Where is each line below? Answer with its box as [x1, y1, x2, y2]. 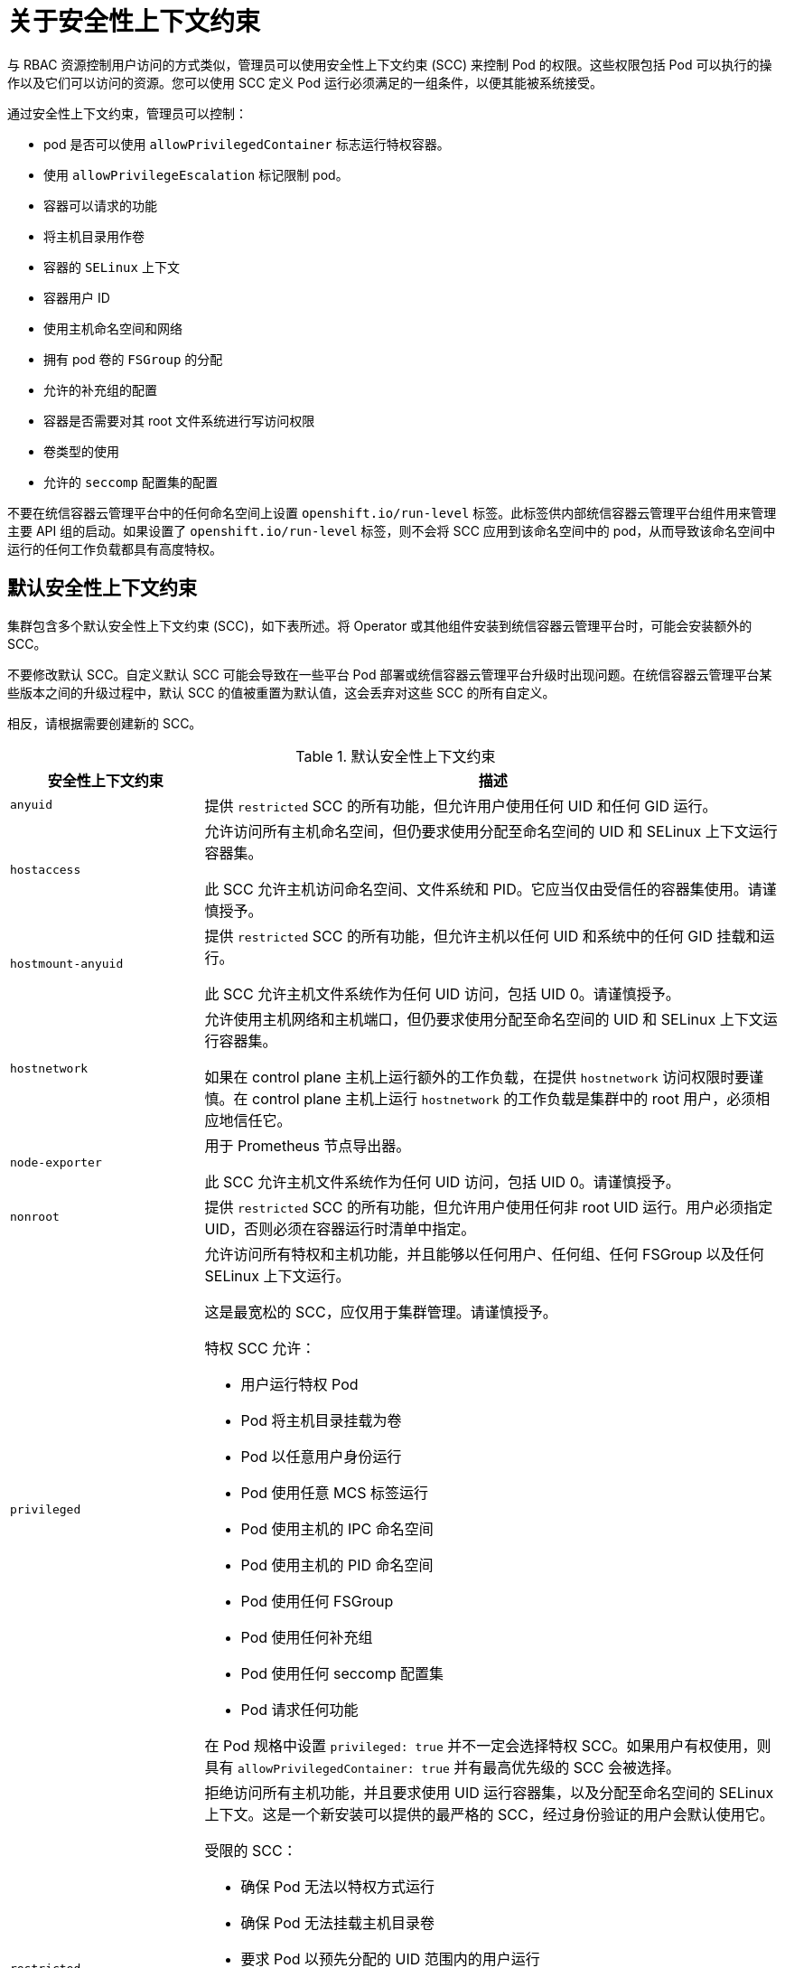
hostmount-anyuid [10, 957, 124, 971]
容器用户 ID [43, 289, 110, 305]
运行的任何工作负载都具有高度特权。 [7, 540, 222, 557]
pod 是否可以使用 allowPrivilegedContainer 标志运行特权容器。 [43, 136, 450, 152]
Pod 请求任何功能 [240, 1700, 359, 1719]
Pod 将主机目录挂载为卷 [240, 1410, 402, 1429]
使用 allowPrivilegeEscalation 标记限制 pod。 [43, 166, 349, 183]
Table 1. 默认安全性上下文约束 [295, 746, 496, 765]
